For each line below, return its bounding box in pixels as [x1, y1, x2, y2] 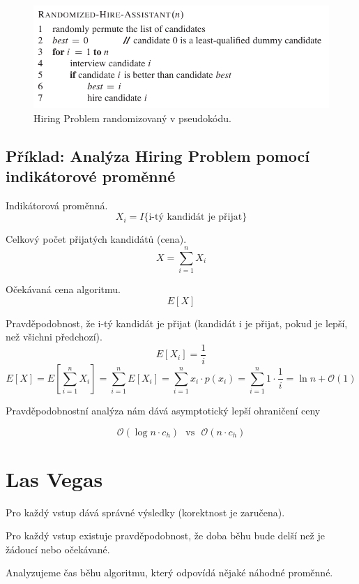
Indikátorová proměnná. [6, 197, 108, 212]
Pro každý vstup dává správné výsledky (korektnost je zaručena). [6, 504, 285, 519]
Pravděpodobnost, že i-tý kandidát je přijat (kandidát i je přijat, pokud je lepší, [6, 315, 348, 330]
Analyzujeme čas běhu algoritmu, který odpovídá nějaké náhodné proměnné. [6, 565, 333, 580]
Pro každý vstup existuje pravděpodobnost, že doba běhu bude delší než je [6, 528, 325, 543]
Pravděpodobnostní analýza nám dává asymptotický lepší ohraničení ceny [6, 403, 321, 417]
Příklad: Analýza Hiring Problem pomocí [6, 144, 310, 166]
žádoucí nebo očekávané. [6, 541, 110, 556]
